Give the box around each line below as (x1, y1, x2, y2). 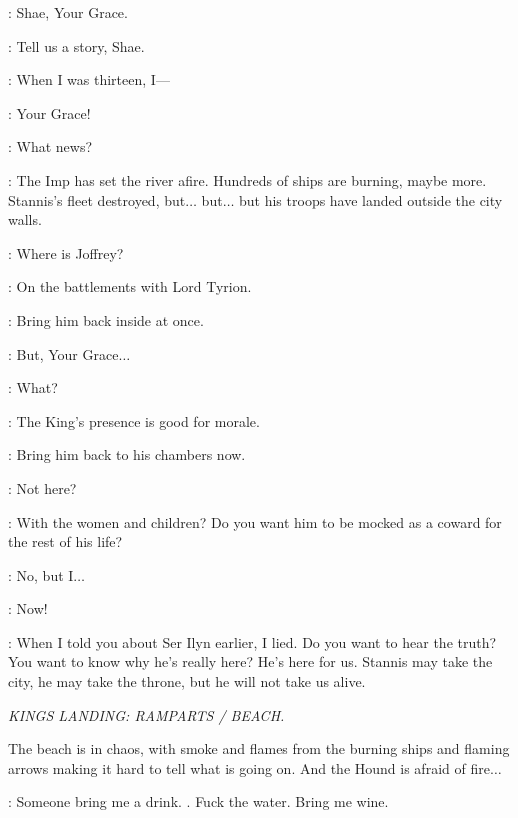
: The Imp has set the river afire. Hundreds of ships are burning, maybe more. (8, 169, 487, 190)
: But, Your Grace (8, 343, 119, 364)
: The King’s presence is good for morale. (8, 410, 260, 431)
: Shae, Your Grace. (8, 2, 128, 22)
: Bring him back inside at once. (8, 309, 204, 330)
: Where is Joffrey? (8, 242, 124, 263)
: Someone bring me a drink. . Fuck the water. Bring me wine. (8, 791, 389, 812)
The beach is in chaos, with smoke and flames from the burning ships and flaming (8, 738, 510, 759)
